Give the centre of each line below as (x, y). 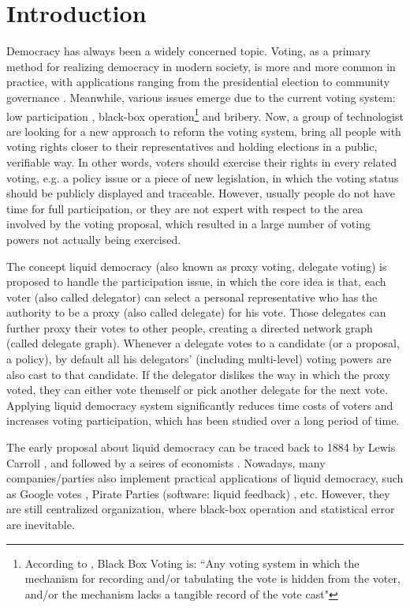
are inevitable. (41, 524)
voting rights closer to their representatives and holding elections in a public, (192, 146)
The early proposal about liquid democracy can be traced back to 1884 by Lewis (201, 447)
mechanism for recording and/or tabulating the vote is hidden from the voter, (212, 578)
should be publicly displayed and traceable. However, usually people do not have (201, 193)
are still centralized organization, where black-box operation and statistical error (201, 509)
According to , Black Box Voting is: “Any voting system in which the (192, 563)
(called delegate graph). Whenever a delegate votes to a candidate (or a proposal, (203, 343)
